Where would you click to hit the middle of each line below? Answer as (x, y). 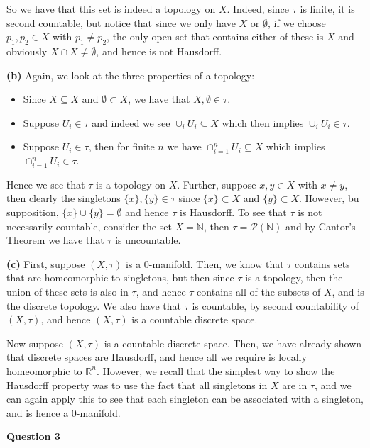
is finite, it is (327, 9)
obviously (27, 51)
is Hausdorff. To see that (233, 212)
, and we (333, 385)
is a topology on (131, 184)
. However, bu (329, 198)
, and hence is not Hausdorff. (159, 51)
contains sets (322, 263)
